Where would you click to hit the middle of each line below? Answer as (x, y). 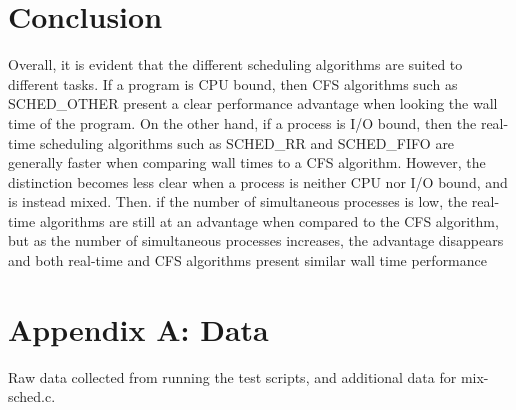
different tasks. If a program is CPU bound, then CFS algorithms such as (233, 83)
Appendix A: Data (138, 328)
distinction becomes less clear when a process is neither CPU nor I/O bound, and (258, 181)
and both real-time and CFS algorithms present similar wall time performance (247, 260)
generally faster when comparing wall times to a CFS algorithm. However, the (247, 162)
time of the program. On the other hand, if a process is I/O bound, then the (242, 122)
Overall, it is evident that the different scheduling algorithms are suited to (235, 64)
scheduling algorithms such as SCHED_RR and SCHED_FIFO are (247, 142)
